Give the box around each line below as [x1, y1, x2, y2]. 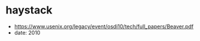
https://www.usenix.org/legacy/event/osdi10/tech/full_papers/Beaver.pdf [14, 23, 194, 30]
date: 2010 [14, 29, 41, 36]
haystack [5, 4, 53, 17]
